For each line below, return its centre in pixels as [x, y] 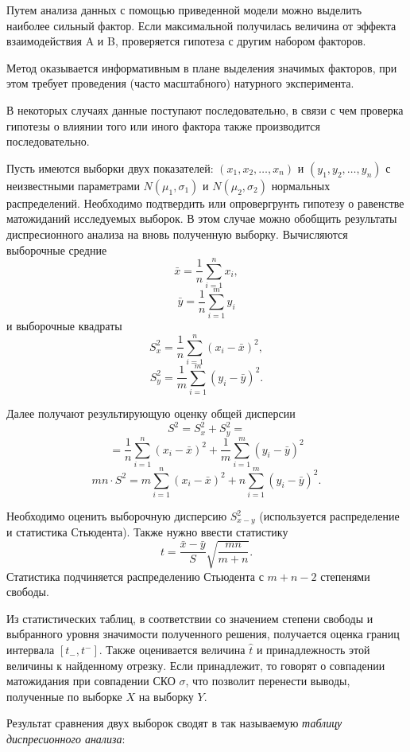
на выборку [166, 696]
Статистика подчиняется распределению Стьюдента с [135, 576]
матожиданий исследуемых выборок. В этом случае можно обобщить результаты [202, 218]
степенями [345, 576]
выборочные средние [57, 249]
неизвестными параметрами [73, 185]
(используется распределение [329, 516]
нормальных [301, 185]
